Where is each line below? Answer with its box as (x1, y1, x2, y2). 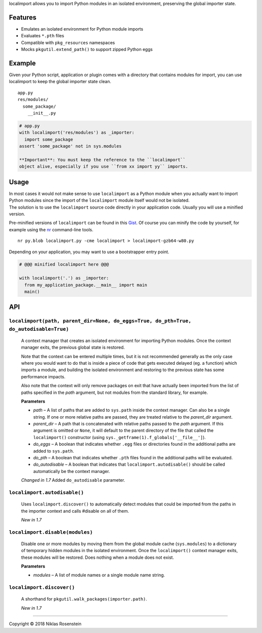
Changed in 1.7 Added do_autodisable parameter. (21, 477, 126, 483)
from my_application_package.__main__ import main (24, 282, 147, 288)
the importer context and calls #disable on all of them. (21, 508, 130, 514)
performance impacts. (21, 373, 65, 379)
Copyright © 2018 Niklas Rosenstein (9, 621, 82, 627)
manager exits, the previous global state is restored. (21, 344, 125, 350)
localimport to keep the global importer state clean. (9, 79, 112, 84)
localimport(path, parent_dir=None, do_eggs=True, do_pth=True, (9, 318, 192, 325)
